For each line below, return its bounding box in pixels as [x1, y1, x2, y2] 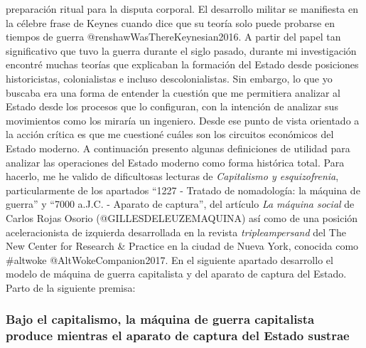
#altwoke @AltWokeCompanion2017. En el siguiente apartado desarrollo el [6, 252, 333, 267]
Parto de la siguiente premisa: [6, 280, 136, 295]
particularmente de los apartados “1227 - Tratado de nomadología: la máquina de [6, 182, 360, 197]
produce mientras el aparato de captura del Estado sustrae [6, 327, 350, 344]
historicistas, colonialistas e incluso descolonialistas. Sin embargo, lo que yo [6, 70, 333, 85]
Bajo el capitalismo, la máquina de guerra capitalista [6, 310, 315, 328]
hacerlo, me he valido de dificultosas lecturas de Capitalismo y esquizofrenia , [6, 169, 339, 184]
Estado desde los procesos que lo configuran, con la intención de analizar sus [6, 99, 338, 114]
